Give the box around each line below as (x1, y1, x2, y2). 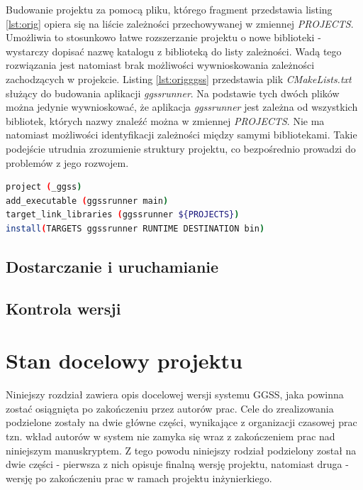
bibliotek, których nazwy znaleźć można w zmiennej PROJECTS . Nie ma (6, 113, 325, 128)
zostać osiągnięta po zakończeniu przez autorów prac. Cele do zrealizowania (6, 401, 334, 415)
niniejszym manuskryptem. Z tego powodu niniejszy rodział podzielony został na (6, 442, 357, 457)
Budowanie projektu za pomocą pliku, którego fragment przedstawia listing (6, 2, 333, 16)
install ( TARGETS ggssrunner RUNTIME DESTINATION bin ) (6, 223, 265, 234)
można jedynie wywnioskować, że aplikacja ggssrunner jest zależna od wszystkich (6, 99, 358, 114)
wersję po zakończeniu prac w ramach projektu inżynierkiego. (6, 470, 272, 485)
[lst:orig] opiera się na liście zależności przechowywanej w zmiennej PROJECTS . (6, 16, 354, 31)
